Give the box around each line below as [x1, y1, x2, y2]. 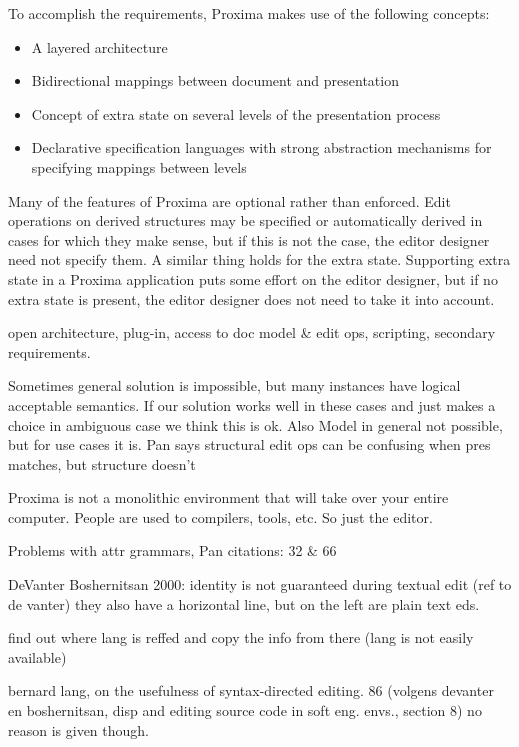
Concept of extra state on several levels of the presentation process [31, 103, 441, 124]
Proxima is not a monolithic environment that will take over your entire [8, 487, 449, 508]
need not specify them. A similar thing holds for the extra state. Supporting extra [8, 249, 511, 270]
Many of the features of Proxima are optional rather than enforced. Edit [8, 190, 451, 211]
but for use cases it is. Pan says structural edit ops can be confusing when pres [8, 434, 491, 455]
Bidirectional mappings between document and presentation [31, 70, 399, 91]
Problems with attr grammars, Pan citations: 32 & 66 [8, 540, 337, 561]
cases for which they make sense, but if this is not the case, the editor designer [8, 229, 490, 250]
